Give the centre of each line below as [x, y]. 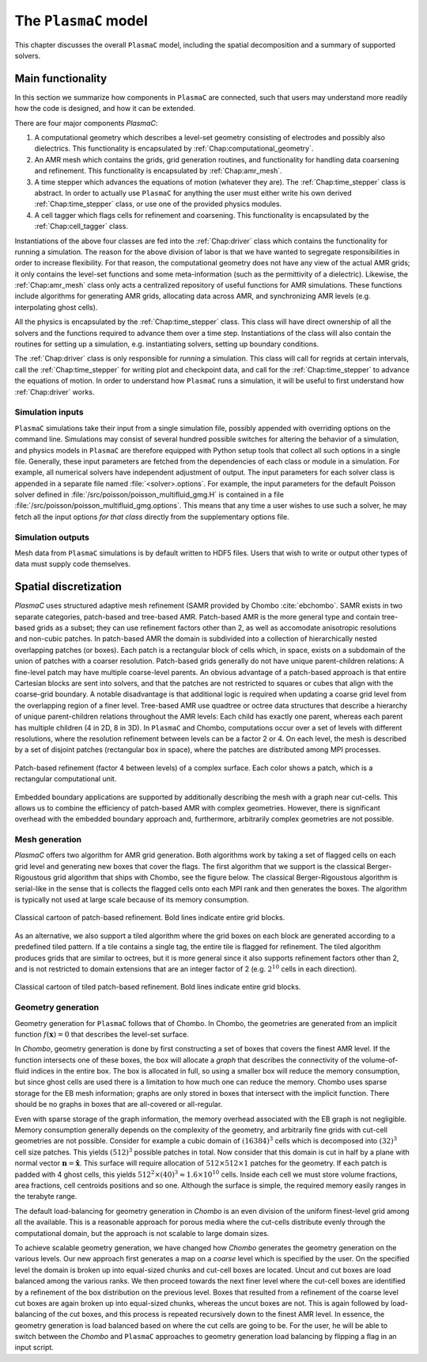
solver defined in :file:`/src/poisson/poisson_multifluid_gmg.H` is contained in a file [149, 494]
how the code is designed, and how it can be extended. [105, 109]
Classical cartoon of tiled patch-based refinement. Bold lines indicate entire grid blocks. [158, 987]
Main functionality [61, 78]
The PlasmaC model [81, 21]
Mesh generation [48, 840]
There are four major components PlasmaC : [86, 123]
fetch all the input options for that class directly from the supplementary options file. [152, 517]
